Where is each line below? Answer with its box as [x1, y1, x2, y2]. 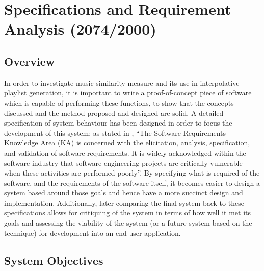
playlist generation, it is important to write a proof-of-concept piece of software [4, 87, 252, 98]
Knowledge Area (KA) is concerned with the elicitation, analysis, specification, [4, 137, 250, 148]
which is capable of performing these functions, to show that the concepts [4, 97, 234, 108]
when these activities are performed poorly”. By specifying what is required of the [4, 167, 260, 178]
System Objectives [4, 252, 103, 268]
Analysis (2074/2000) [4, 18, 156, 39]
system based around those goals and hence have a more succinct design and [4, 187, 243, 198]
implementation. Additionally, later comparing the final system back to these [4, 197, 244, 208]
